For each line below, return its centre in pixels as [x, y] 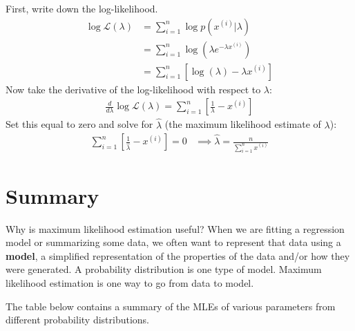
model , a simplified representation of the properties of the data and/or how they [178, 255]
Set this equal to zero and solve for [79, 124]
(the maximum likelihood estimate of [243, 124]
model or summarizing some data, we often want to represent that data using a [173, 242]
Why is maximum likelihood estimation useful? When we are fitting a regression [175, 228]
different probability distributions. [77, 320]
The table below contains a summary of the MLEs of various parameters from [171, 306]
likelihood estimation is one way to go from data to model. [130, 282]
